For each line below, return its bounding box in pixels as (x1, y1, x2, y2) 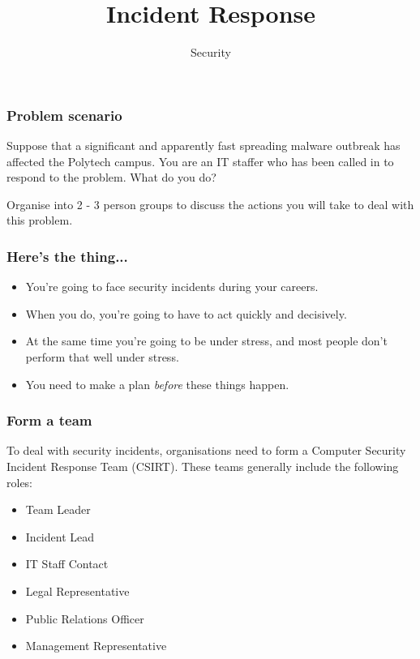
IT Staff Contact (25, 555, 109, 572)
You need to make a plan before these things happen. (25, 375, 289, 392)
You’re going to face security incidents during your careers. (25, 278, 319, 295)
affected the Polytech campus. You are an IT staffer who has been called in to (6, 152, 394, 169)
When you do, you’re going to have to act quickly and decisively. (25, 305, 347, 322)
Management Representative (25, 637, 167, 654)
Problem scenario (6, 105, 122, 125)
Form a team (6, 410, 92, 430)
